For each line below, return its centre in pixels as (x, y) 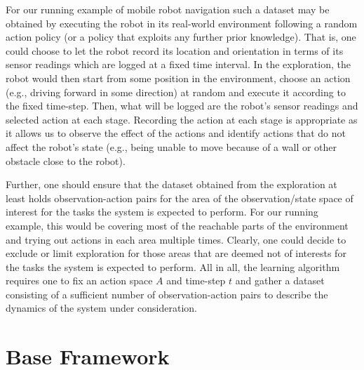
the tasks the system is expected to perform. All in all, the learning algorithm (173, 266)
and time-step (196, 280)
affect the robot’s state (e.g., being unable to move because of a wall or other (171, 146)
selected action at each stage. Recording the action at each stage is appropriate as (182, 119)
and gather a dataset (280, 280)
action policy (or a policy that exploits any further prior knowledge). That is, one (181, 37)
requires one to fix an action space (79, 280)
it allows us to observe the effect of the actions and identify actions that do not (176, 133)
